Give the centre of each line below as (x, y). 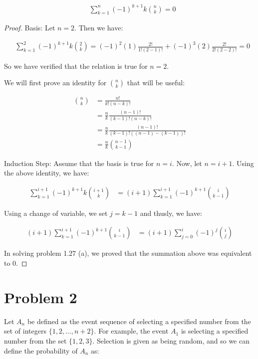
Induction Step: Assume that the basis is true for (79, 163)
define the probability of (41, 350)
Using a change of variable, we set (56, 213)
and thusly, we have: (171, 213)
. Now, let (187, 163)
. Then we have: (99, 28)
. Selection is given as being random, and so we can (171, 340)
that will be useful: (156, 83)
